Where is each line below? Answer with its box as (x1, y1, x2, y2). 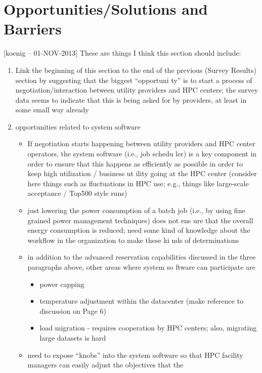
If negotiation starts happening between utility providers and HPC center (27, 138, 255, 149)
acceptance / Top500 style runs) (27, 188, 127, 198)
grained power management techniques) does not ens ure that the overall (27, 215, 253, 225)
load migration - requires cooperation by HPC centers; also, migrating (39, 322, 257, 333)
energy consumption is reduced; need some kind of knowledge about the (27, 225, 250, 235)
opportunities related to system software (15, 121, 141, 132)
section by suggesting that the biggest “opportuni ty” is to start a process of (15, 74, 252, 85)
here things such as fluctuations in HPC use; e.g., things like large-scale (27, 178, 249, 188)
